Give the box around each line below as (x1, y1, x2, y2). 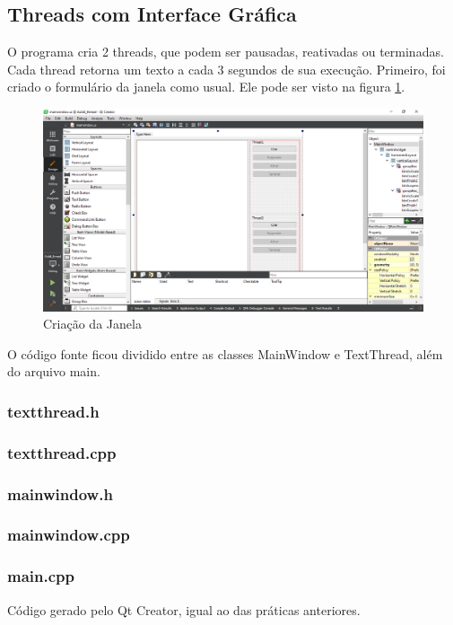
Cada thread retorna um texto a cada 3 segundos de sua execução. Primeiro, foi (7, 59, 446, 78)
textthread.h (7, 400, 100, 422)
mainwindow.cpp (7, 524, 130, 546)
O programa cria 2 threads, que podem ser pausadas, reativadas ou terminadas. (7, 42, 444, 61)
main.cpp (7, 565, 74, 587)
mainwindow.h (7, 482, 113, 505)
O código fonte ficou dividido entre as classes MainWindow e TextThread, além (7, 344, 443, 363)
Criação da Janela (43, 314, 142, 333)
